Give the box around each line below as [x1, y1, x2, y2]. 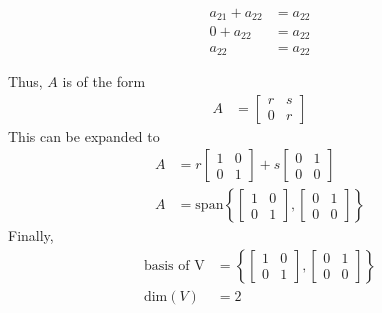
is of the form [62, 70, 146, 91]
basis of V [143, 258, 205, 273]
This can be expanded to [8, 125, 160, 146]
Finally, [8, 225, 54, 246]
